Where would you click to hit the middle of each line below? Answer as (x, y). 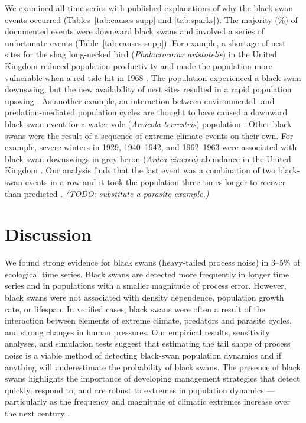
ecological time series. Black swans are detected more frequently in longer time (147, 274)
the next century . (38, 413)
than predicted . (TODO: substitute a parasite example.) (107, 193)
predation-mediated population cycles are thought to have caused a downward (146, 112)
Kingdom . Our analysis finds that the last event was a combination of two (140, 170)
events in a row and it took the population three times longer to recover (155, 181)
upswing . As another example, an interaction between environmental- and (140, 100)
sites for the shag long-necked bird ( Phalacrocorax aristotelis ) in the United (141, 54)
